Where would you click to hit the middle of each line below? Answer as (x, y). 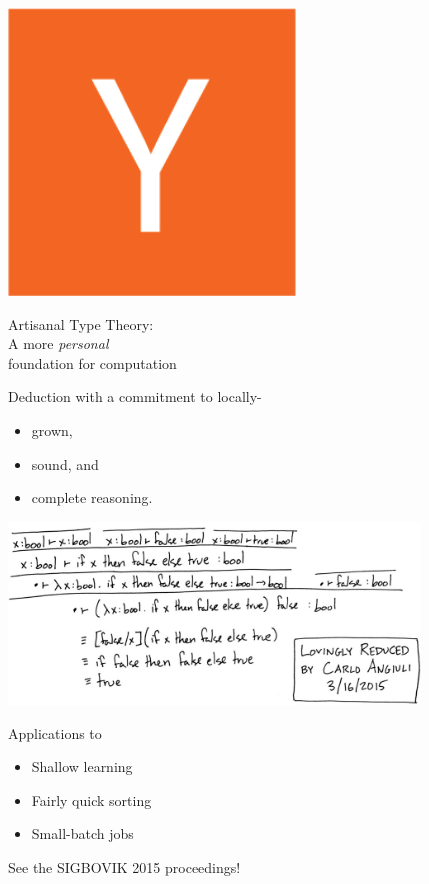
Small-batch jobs (82, 833)
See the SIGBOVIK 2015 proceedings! (124, 867)
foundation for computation (92, 362)
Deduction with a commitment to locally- (135, 396)
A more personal (58, 343)
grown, (52, 429)
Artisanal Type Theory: (81, 323)
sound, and (65, 463)
